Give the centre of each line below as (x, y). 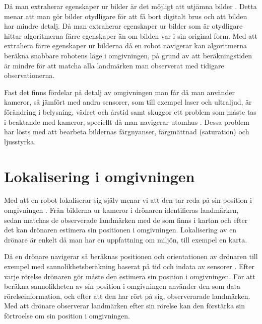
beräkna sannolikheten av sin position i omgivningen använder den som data (122, 286)
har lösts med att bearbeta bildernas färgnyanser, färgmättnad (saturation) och (127, 132)
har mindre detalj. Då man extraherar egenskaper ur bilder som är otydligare (123, 26)
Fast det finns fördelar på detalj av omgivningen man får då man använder (119, 92)
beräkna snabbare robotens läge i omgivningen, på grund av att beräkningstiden (128, 55)
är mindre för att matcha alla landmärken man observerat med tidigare (114, 65)
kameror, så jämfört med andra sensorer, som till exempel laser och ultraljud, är (128, 102)
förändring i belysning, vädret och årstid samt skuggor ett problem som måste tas (130, 111)
